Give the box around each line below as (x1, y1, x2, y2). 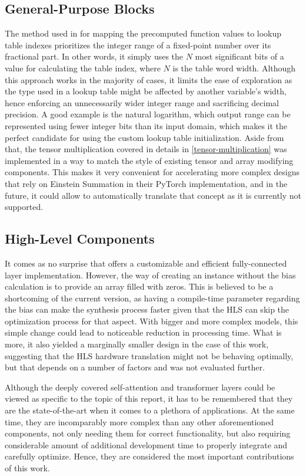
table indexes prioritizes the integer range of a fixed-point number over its (5, 38, 271, 51)
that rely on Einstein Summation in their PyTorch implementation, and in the (5, 177, 288, 189)
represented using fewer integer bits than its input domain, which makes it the (5, 119, 288, 132)
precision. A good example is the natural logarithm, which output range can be (5, 108, 291, 120)
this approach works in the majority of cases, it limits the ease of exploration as (5, 73, 292, 86)
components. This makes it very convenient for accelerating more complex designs (5, 166, 300, 178)
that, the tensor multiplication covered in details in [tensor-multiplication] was (5, 143, 287, 155)
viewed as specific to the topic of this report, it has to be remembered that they (5, 392, 293, 405)
